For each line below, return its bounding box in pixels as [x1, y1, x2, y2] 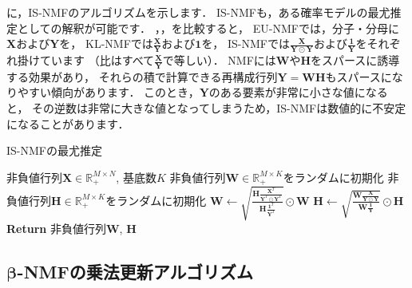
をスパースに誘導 [311, 52, 400, 69]
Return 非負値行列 [6, 219, 106, 236]
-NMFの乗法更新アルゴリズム [17, 258, 254, 283]
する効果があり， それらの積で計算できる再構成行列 [6, 68, 278, 85]
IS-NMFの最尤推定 [6, 142, 102, 159]
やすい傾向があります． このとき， [17, 84, 200, 101]
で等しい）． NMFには [162, 52, 276, 69]
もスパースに [325, 68, 392, 85]
